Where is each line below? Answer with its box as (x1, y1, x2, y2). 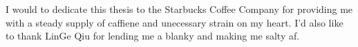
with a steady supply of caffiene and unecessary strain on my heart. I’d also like (6, 15, 343, 29)
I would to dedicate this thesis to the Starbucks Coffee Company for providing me (6, 2, 353, 16)
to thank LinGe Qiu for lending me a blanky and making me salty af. (6, 29, 300, 43)
